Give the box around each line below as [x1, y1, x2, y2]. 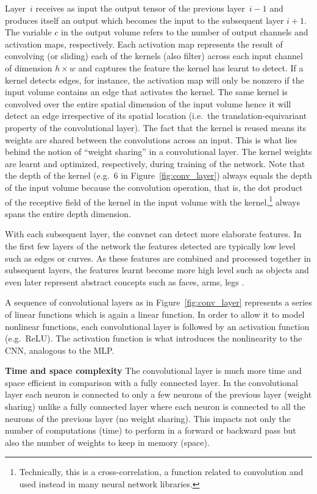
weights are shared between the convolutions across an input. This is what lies [5, 133, 297, 146]
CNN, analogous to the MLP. [5, 343, 115, 356]
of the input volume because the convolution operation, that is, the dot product [5, 181, 303, 193]
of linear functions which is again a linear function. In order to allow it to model [5, 307, 305, 320]
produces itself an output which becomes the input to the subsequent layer [5, 13, 284, 26]
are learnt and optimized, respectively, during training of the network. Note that [5, 157, 305, 170]
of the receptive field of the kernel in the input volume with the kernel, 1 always [5, 193, 300, 208]
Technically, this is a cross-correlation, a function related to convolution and [19, 465, 304, 478]
